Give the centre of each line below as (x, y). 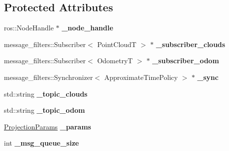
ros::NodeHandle (29, 28)
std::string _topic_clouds (46, 93)
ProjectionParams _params (48, 126)
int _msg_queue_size (42, 143)
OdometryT (115, 61)
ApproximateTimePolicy (141, 77)
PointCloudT (117, 44)
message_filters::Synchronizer (49, 77)
